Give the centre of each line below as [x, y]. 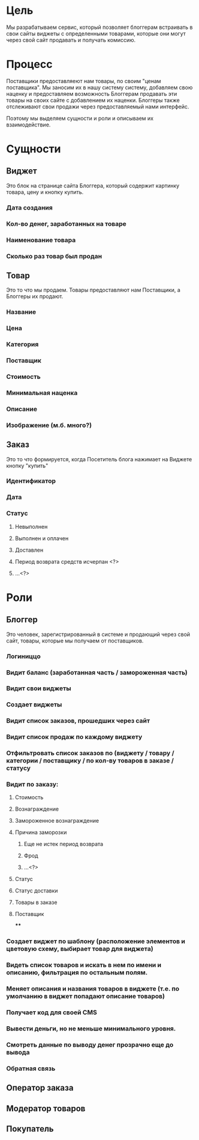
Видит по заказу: [32, 785]
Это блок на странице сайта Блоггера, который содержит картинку [93, 185]
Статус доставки [36, 891]
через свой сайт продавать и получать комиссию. [71, 40]
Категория [22, 344]
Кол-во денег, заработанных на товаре [67, 223]
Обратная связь [31, 1068]
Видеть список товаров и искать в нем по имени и [84, 965]
